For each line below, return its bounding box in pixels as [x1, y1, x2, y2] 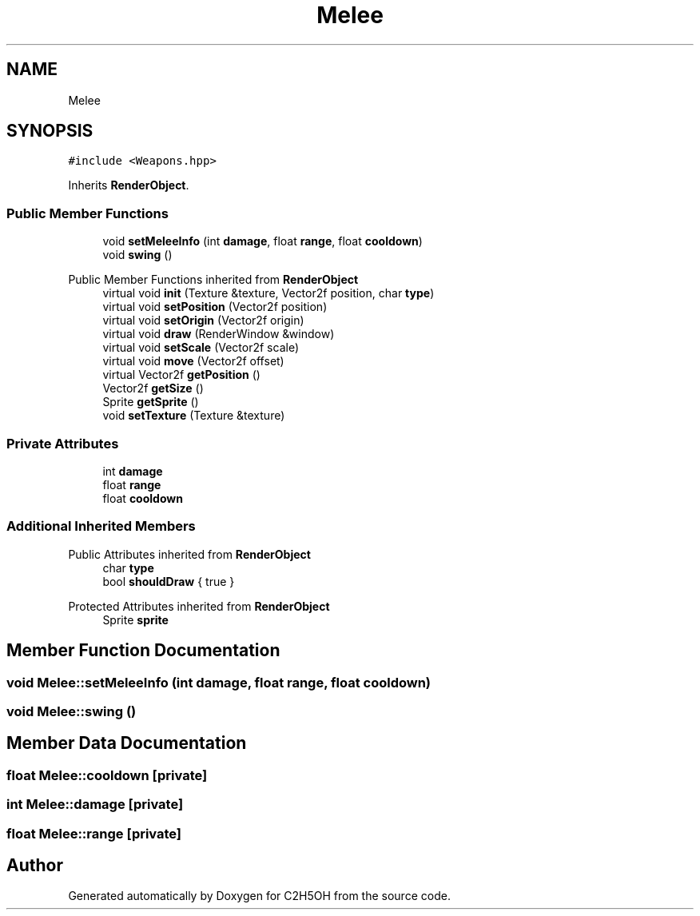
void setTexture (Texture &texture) [102, 408, 285, 423]
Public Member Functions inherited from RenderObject [68, 273, 359, 287]
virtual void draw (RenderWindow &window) [102, 327, 335, 341]
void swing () [102, 248, 173, 262]
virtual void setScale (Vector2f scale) [102, 341, 300, 355]
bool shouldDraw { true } [102, 574, 235, 588]
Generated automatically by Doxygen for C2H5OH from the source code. [68, 889, 451, 903]
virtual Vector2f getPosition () [102, 368, 261, 382]
